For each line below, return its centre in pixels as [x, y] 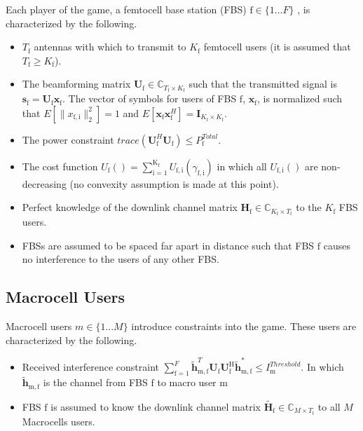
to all [329, 406]
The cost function [60, 166]
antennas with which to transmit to [110, 47]
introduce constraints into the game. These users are [244, 326]
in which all [242, 166]
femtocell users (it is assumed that [277, 47]
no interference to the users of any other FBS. [121, 259]
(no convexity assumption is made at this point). [174, 183]
